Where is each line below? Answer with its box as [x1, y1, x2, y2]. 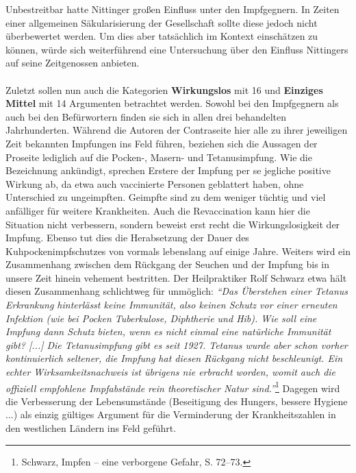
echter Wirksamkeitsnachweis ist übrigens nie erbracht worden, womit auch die [5, 365, 336, 379]
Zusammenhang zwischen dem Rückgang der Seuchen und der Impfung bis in [5, 257, 330, 271]
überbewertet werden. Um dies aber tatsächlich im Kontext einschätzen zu [5, 29, 318, 43]
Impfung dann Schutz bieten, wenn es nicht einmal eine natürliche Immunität [5, 324, 331, 339]
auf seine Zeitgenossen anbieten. [5, 56, 140, 70]
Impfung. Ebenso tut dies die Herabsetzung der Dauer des [5, 230, 249, 245]
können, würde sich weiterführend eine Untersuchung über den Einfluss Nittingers [5, 42, 348, 56]
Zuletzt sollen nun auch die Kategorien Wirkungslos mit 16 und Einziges [5, 82, 323, 97]
